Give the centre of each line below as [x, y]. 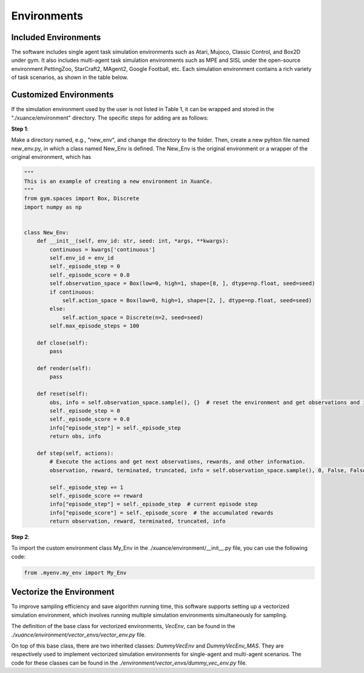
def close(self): [62, 343]
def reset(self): [62, 394]
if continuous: [72, 292]
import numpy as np [53, 207]
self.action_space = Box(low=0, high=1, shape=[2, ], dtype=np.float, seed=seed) [187, 300]
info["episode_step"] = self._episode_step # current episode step [153, 504]
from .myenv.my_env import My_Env [75, 573]
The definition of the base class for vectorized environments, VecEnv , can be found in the [123, 626]
